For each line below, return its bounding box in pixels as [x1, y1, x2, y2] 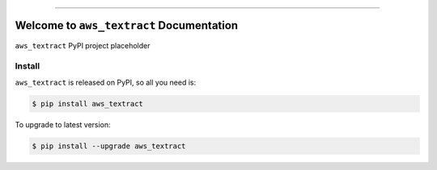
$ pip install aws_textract [32, 99, 143, 108]
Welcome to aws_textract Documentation [15, 19, 239, 32]
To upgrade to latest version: [15, 119, 111, 129]
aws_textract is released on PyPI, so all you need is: [15, 77, 197, 87]
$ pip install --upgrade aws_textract [32, 141, 186, 151]
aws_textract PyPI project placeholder [15, 40, 151, 50]
